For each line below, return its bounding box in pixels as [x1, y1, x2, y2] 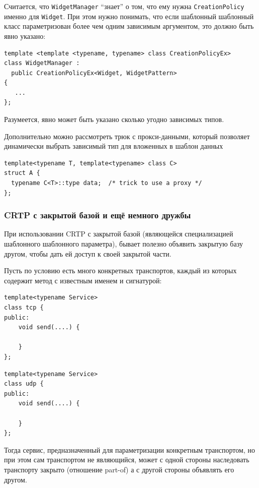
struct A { [4, 169, 40, 177]
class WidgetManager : [4, 59, 80, 67]
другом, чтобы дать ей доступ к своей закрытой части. [4, 248, 171, 259]
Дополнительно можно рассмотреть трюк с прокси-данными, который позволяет [4, 131, 250, 141]
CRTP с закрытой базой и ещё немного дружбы [4, 209, 191, 221]
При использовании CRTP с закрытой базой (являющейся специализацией [4, 228, 233, 239]
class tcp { [4, 304, 44, 311]
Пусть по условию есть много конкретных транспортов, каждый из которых [4, 265, 237, 276]
